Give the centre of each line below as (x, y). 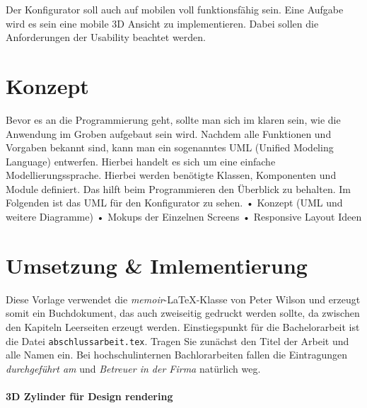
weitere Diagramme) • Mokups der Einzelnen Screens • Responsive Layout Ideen (184, 217)
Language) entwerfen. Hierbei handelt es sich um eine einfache (141, 161)
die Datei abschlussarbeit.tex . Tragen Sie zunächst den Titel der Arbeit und (177, 340)
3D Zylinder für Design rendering (89, 396)
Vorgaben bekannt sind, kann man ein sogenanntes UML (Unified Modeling (170, 147)
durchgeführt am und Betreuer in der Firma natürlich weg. (133, 368)
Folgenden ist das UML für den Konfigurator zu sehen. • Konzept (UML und (174, 203)
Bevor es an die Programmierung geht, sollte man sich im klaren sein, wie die (173, 119)
